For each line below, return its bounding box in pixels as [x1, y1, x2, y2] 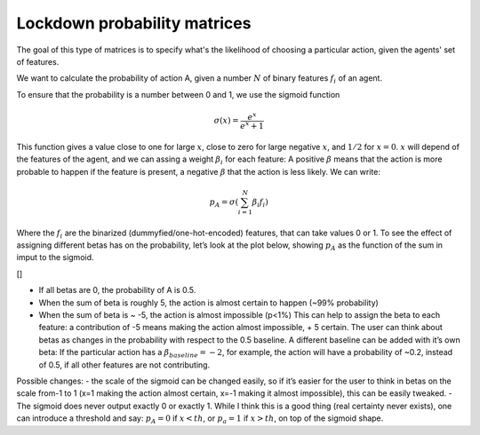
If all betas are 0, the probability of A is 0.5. [38, 285, 196, 296]
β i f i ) [252, 196, 268, 209]
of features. [16, 56, 60, 67]
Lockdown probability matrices [16, 13, 252, 33]
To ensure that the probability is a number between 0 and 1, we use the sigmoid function [16, 89, 340, 99]
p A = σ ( [209, 196, 239, 209]
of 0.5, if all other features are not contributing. [38, 360, 211, 370]
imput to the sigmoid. [16, 252, 94, 263]
